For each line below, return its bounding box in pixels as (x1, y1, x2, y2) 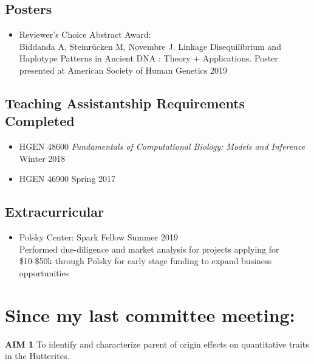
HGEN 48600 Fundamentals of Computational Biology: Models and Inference (19, 140, 305, 153)
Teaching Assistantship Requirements (5, 93, 245, 112)
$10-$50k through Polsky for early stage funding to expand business (19, 254, 272, 267)
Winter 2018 (19, 152, 66, 164)
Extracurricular (5, 202, 104, 221)
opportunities (19, 266, 69, 279)
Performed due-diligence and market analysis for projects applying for (19, 242, 279, 255)
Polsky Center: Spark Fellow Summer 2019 (19, 231, 178, 243)
